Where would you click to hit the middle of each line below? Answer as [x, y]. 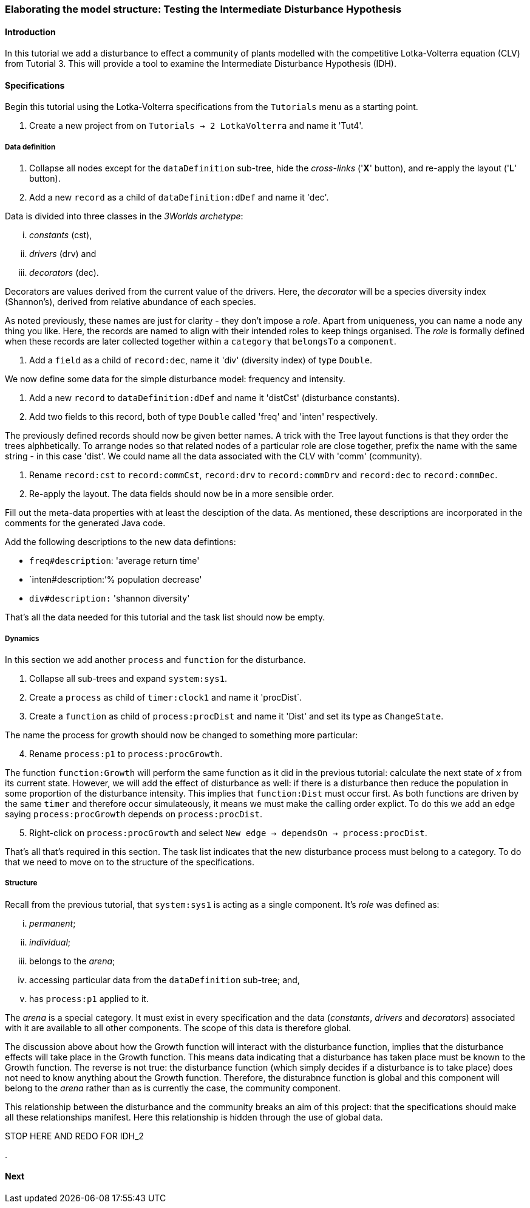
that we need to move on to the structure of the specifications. [130, 862]
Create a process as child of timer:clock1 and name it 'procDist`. [166, 697]
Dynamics [22, 638]
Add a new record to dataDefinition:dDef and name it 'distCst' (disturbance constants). [215, 398]
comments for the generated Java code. [85, 523]
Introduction [30, 32]
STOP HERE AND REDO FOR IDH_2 [74, 1136]
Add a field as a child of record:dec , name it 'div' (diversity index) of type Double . [201, 360]
